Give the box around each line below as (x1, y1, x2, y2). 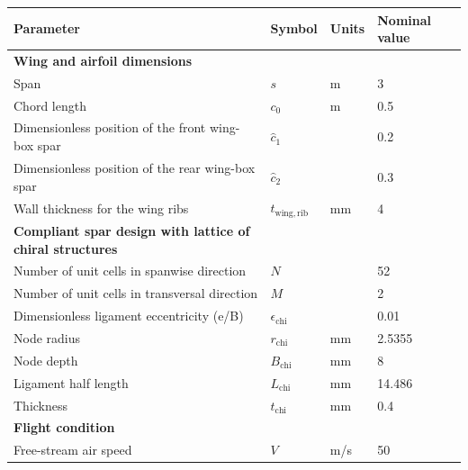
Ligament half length (13, 373, 129, 392)
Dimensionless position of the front (13, 118, 206, 137)
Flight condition (13, 418, 115, 437)
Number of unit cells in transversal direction (13, 284, 258, 303)
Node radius (13, 329, 81, 348)
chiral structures (13, 239, 118, 258)
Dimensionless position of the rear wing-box (13, 158, 256, 176)
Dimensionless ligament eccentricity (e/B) (13, 306, 244, 325)
